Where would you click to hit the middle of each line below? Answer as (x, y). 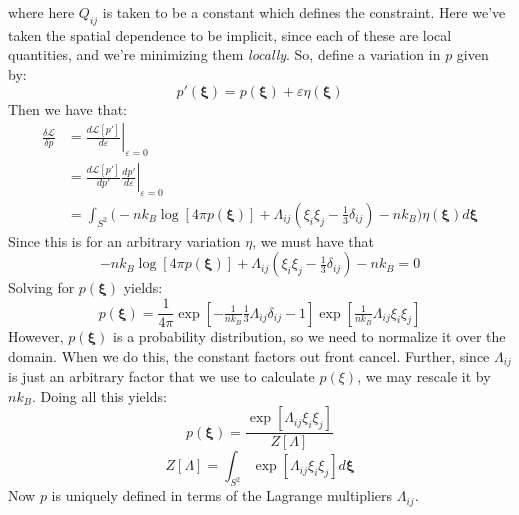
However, (36, 336)
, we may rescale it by (424, 376)
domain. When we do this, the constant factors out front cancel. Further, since (249, 355)
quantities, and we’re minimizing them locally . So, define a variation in (224, 54)
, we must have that (313, 240)
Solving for (41, 287)
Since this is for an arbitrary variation (124, 240)
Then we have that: (67, 108)
